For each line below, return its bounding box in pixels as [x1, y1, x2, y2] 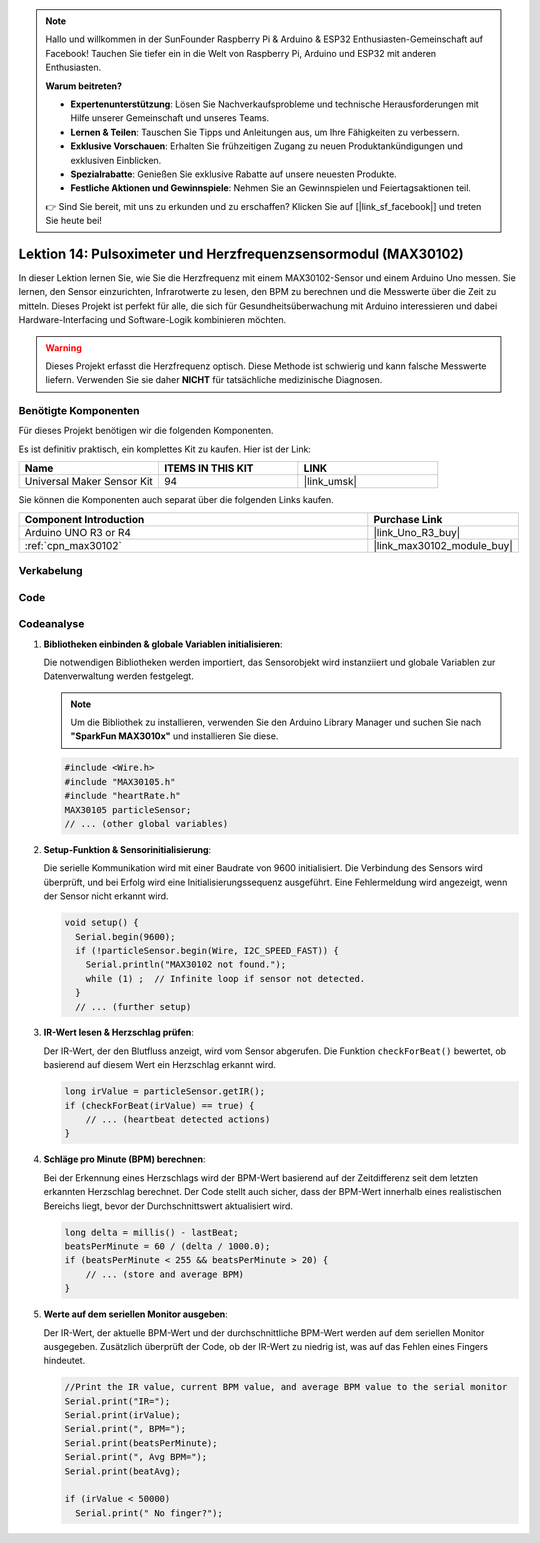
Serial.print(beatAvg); [64, 1465, 182, 1477]
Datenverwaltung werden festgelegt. [43, 670, 194, 682]
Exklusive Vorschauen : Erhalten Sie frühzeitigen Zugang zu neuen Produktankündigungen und [70, 140, 464, 152]
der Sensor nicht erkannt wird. [43, 890, 169, 902]
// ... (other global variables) [64, 818, 229, 830]
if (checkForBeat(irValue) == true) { [64, 1100, 255, 1111]
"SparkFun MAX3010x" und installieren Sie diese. [70, 730, 279, 742]
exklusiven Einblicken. [70, 154, 162, 166]
